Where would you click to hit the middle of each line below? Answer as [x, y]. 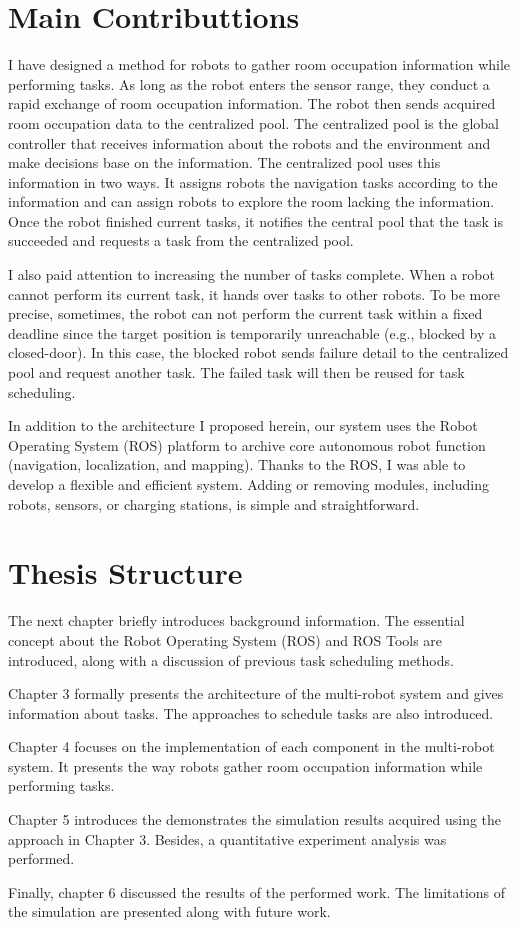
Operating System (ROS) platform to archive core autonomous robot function [247, 444]
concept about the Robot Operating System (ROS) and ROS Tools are [225, 639]
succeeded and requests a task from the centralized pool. [181, 240]
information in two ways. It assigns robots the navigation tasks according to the [253, 181]
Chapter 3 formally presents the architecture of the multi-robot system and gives [256, 693]
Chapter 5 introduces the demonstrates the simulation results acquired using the [255, 819]
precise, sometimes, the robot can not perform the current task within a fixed [245, 313]
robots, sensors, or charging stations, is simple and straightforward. [214, 503]
